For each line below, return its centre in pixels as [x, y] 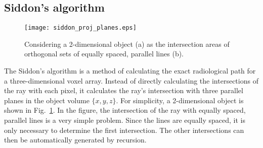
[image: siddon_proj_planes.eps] [80, 28]
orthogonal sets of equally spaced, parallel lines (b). [104, 54]
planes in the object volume [47, 100]
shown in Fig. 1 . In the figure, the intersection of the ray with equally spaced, [125, 110]
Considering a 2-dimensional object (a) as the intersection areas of [127, 44]
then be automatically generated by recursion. [75, 140]
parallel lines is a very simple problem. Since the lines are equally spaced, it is [125, 120]
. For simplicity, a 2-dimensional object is [180, 100]
